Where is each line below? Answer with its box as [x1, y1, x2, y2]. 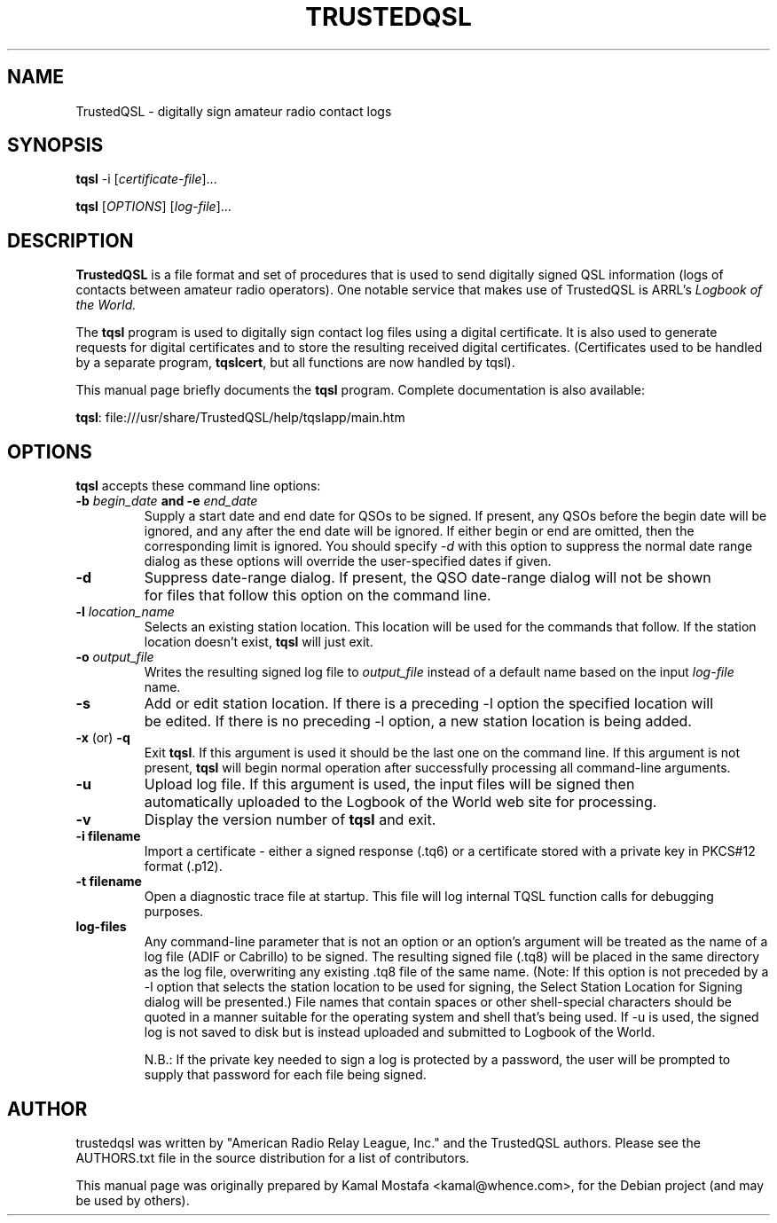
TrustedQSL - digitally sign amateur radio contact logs [75, 103, 392, 119]
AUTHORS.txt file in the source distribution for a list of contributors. [75, 1149, 470, 1165]
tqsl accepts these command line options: [75, 478, 321, 494]
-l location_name [75, 604, 175, 620]
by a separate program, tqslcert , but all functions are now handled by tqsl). [75, 355, 515, 371]
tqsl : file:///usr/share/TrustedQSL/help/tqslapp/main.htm [75, 410, 405, 426]
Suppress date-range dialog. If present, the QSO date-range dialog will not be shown [144, 568, 711, 587]
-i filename [75, 828, 141, 844]
